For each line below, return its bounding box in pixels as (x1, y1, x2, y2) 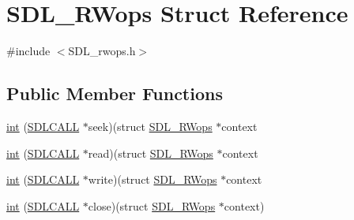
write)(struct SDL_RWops (88, 171, 217, 188)
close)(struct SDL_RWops (88, 197, 216, 214)
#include (6, 43, 51, 59)
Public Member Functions (6, 81, 223, 106)
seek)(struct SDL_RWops (88, 117, 213, 134)
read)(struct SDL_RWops (88, 144, 213, 161)
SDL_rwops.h (68, 43, 136, 59)
